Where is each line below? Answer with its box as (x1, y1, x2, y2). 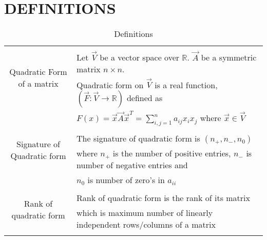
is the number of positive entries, (112, 147, 231, 159)
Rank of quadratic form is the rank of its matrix (77, 191, 250, 204)
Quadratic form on (77, 78, 144, 91)
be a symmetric (201, 51, 257, 63)
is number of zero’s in (87, 173, 165, 186)
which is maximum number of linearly (77, 206, 213, 218)
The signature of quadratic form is (77, 132, 200, 144)
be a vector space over (100, 51, 180, 63)
